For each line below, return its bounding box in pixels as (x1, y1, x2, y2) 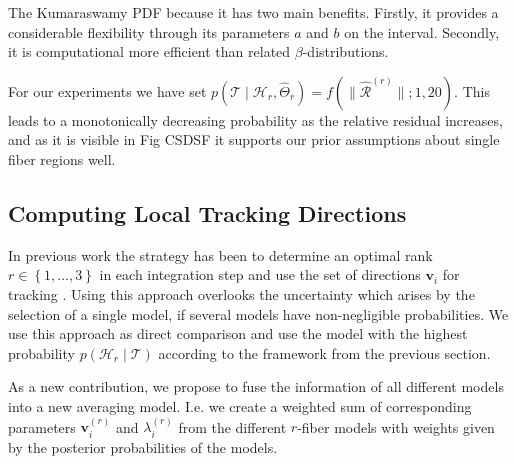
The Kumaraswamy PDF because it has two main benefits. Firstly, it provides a (8, 2, 499, 22)
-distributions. (302, 41, 389, 62)
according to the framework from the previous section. (158, 342, 491, 363)
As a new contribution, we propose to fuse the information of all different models (8, 376, 504, 397)
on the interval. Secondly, (344, 21, 500, 42)
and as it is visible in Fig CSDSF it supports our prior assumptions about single (8, 129, 500, 150)
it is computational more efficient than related (8, 41, 291, 62)
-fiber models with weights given (297, 416, 495, 437)
